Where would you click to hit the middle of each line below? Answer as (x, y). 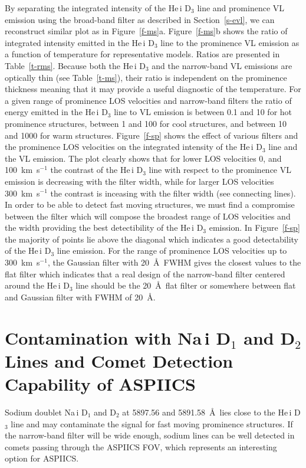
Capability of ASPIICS (100, 384)
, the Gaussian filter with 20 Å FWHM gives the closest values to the (174, 262)
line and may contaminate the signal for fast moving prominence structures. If (152, 423)
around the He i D (37, 285)
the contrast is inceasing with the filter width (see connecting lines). (173, 193)
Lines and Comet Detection (119, 360)
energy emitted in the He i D (56, 112)
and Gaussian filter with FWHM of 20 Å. (80, 297)
